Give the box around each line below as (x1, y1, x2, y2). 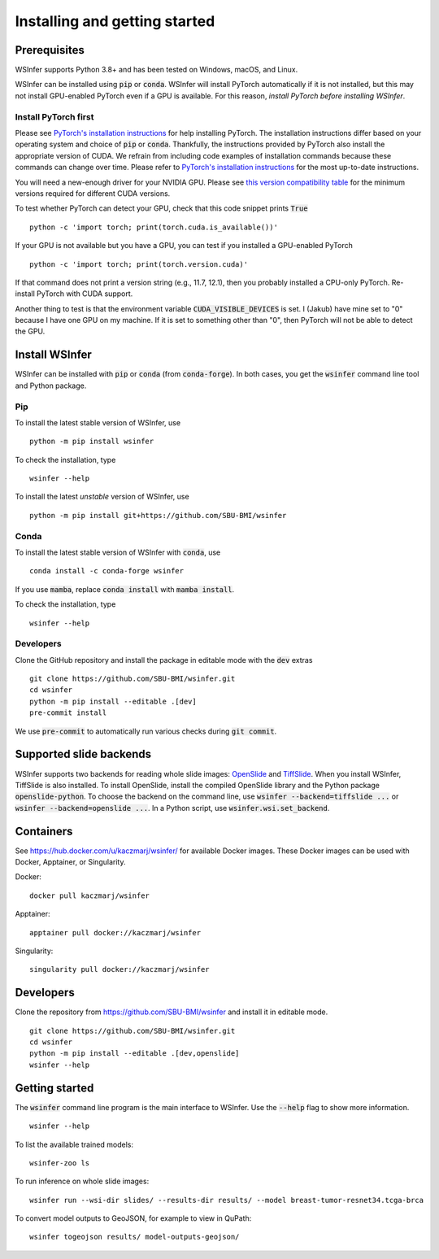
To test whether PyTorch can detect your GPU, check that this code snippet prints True (15, 203, 308, 213)
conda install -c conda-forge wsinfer (29, 566, 185, 576)
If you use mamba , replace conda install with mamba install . (15, 584, 235, 594)
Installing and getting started (15, 12, 215, 30)
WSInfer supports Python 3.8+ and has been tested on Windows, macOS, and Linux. (15, 65, 298, 75)
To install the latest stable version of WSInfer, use (15, 417, 181, 427)
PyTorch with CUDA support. (37, 289, 133, 298)
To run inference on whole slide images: (15, 1176, 150, 1187)
